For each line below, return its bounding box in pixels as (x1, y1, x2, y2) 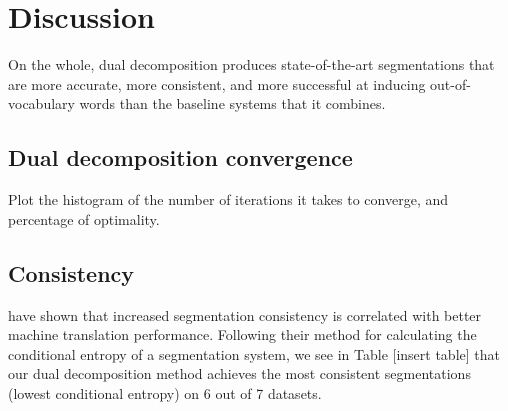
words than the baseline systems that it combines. (79, 93, 386, 114)
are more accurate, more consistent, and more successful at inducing (8, 73, 426, 94)
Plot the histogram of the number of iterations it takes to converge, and (8, 189, 449, 210)
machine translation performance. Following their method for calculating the (8, 324, 477, 345)
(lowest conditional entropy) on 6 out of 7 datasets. (8, 382, 322, 403)
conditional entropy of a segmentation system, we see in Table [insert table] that (8, 343, 500, 364)
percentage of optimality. (8, 208, 160, 229)
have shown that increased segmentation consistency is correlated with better (8, 304, 482, 325)
